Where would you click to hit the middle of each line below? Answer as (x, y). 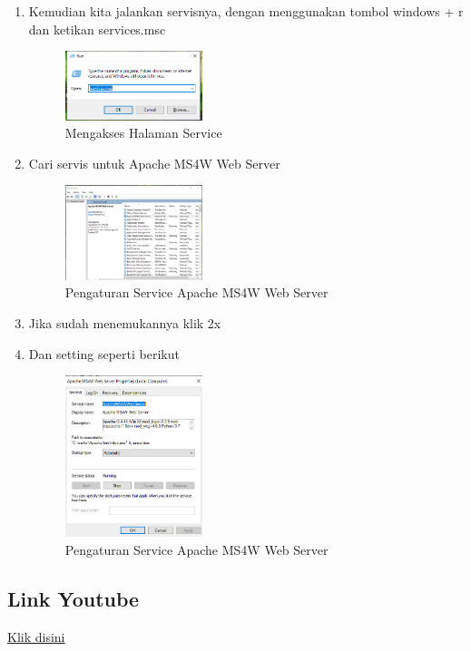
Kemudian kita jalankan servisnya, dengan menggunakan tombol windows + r (246, 11)
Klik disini (36, 636)
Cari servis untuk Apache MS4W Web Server (154, 163)
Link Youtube (74, 599)
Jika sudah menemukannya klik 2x (125, 323)
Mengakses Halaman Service (143, 133)
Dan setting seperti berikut (104, 353)
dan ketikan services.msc (97, 29)
